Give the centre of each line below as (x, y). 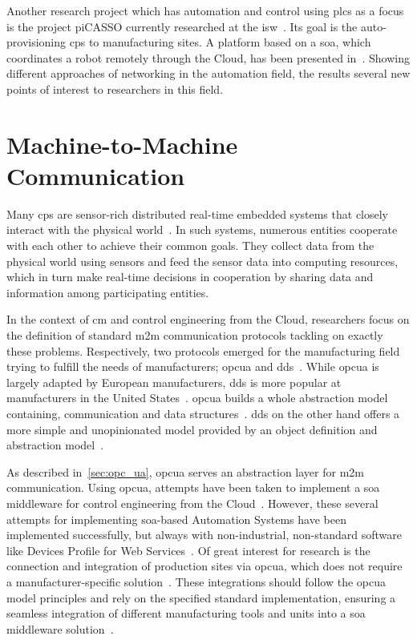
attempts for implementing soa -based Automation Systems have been (176, 519)
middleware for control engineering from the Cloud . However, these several (192, 503)
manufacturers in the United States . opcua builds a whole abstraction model (197, 398)
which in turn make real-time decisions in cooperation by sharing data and (190, 277)
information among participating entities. (108, 292)
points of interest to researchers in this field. (115, 89)
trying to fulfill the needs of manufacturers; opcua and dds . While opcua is (193, 366)
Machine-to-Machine (122, 144)
